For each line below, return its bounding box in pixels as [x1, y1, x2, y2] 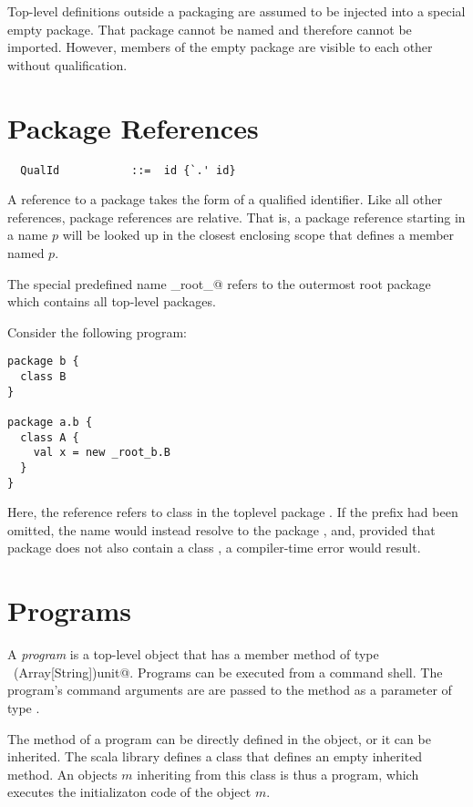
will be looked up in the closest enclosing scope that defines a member [62, 225, 455, 244]
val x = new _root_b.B [33, 446, 170, 460]
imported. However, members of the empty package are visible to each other [7, 37, 433, 57]
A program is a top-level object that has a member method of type [7, 645, 379, 664]
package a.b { [7, 415, 93, 429]
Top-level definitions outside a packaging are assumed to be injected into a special [7, 2, 466, 20]
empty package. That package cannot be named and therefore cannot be [7, 19, 412, 38]
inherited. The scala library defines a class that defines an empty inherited [7, 747, 423, 766]
